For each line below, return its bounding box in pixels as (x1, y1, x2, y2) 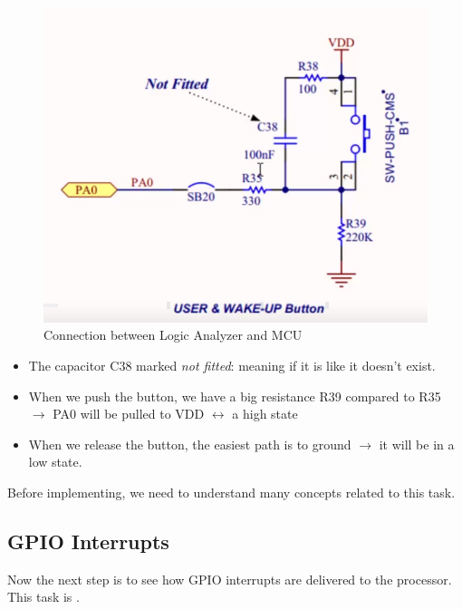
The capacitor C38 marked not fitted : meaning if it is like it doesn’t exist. (28, 355, 436, 374)
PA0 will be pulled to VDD (53, 404, 205, 423)
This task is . (7, 587, 80, 606)
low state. (28, 452, 82, 471)
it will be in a (379, 434, 455, 453)
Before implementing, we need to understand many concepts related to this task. (7, 482, 456, 501)
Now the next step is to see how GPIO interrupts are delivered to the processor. (7, 569, 452, 588)
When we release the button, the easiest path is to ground (28, 434, 351, 453)
